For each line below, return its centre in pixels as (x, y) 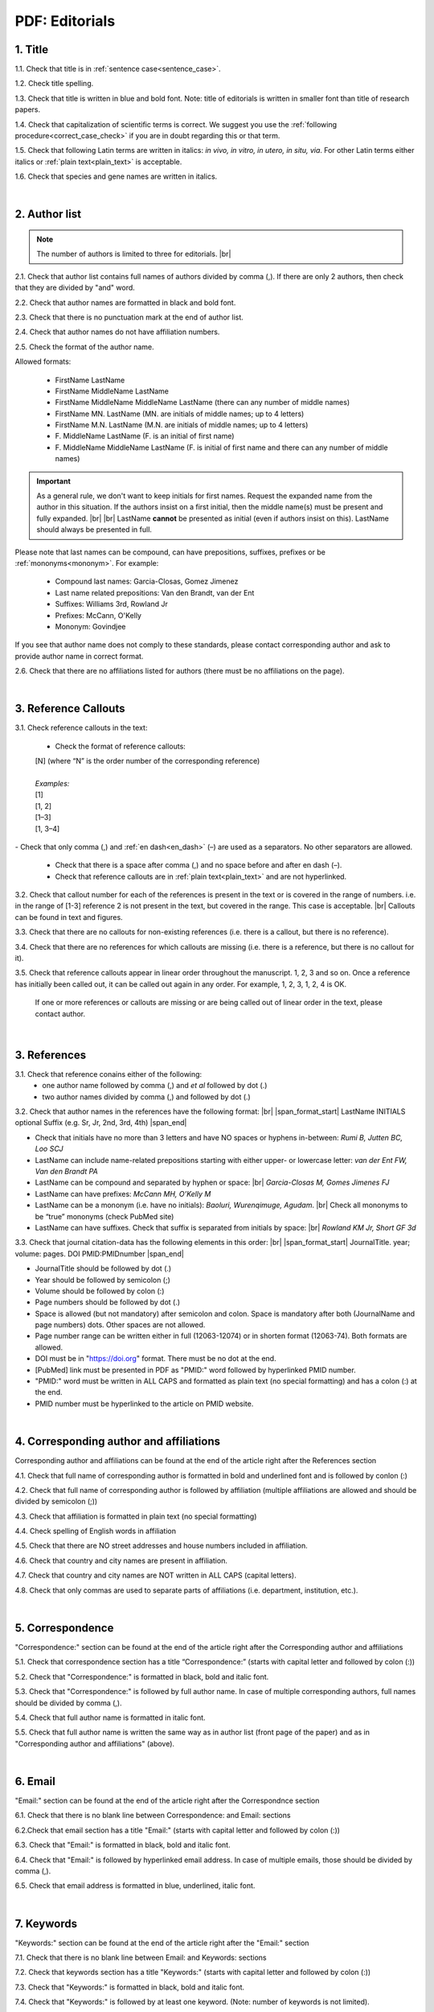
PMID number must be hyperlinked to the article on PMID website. (144, 1404)
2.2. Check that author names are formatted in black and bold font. (125, 303)
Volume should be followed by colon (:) (100, 1291)
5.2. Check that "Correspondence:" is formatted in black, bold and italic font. (142, 1676)
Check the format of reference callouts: (121, 746)
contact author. (60, 1013)
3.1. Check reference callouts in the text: (81, 728)
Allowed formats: (43, 361)
